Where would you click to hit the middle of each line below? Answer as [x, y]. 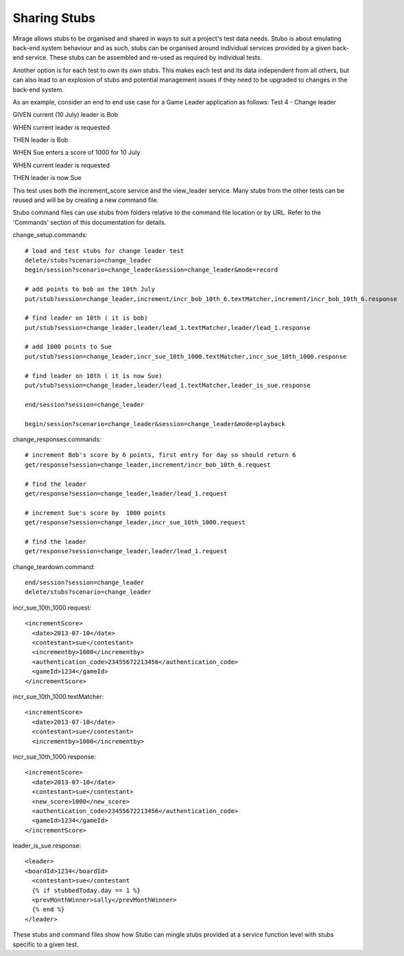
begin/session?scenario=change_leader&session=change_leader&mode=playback [155, 424]
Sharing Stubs [54, 18]
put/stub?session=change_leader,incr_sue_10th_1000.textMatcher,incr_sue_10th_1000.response [186, 356]
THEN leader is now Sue [47, 178]
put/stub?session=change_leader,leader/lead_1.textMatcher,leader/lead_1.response [168, 327]
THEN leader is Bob [40, 140]
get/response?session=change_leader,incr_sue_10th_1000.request [135, 523]
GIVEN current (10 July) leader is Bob [66, 115]
